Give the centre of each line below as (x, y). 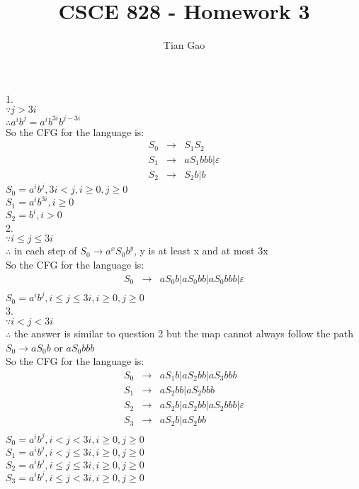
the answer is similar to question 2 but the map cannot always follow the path (184, 333)
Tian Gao (184, 45)
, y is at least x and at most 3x (201, 251)
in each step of (45, 251)
